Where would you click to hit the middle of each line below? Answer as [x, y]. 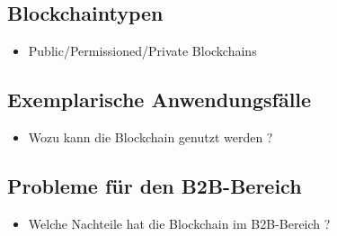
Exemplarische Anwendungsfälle [160, 100]
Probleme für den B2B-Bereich [155, 185]
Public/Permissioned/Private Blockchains [142, 51]
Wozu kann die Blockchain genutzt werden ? [151, 137]
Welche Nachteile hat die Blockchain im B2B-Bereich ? [179, 223]
